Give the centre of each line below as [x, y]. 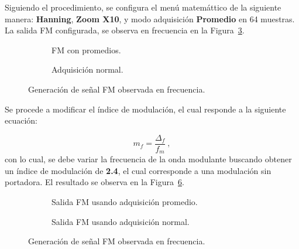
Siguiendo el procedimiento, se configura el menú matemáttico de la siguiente [143, 7]
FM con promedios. [86, 50]
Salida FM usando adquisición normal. [121, 221]
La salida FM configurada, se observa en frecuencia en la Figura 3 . [125, 30]
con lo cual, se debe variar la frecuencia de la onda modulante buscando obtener [148, 159]
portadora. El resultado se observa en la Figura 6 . [94, 182]
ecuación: [21, 120]
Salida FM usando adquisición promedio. [125, 202]
